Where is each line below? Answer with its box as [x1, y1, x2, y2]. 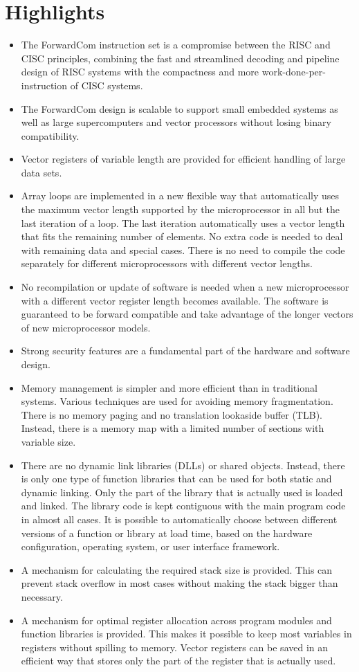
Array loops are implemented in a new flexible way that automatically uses [21, 188, 340, 203]
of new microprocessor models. [21, 320, 151, 334]
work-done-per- [261, 64, 326, 79]
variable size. [21, 434, 76, 448]
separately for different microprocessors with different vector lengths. [21, 256, 313, 271]
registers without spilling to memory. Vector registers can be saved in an [21, 639, 329, 654]
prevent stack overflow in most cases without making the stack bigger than [21, 576, 338, 590]
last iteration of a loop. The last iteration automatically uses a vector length [21, 215, 345, 230]
